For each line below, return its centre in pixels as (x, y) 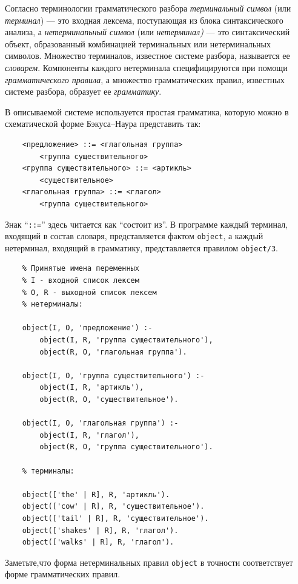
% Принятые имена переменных (81, 269)
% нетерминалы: (52, 304)
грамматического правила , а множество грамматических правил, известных (145, 79)
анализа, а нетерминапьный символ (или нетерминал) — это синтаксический (147, 32)
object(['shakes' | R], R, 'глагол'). (100, 530)
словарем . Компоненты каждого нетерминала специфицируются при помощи (146, 67)
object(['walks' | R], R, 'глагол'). (98, 542)
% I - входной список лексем (81, 281)
